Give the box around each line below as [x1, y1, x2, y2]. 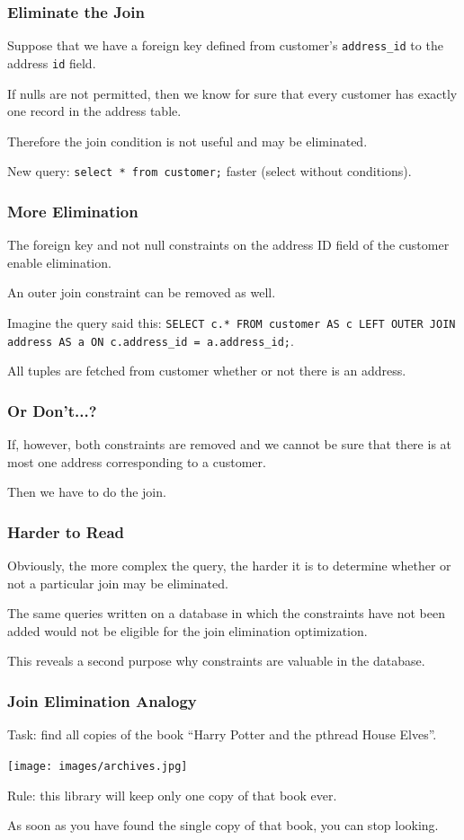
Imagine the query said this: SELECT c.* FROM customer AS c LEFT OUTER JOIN [7, 313, 456, 332]
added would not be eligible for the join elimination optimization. [7, 621, 368, 640]
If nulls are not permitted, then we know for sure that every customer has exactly [7, 84, 458, 102]
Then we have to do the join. [7, 482, 166, 501]
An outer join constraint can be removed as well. [7, 283, 276, 302]
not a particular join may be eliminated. [7, 573, 228, 592]
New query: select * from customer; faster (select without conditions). [7, 162, 412, 181]
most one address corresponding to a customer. [7, 452, 266, 471]
